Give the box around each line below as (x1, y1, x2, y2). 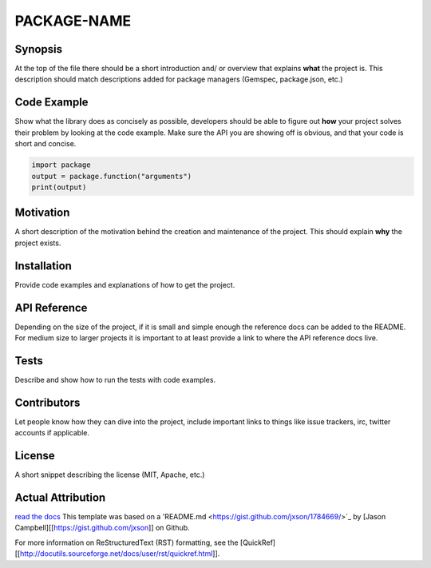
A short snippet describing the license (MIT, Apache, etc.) (14, 470, 205, 479)
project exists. (14, 238, 61, 248)
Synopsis (14, 42, 63, 56)
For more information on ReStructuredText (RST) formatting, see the (14, 538, 239, 547)
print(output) (31, 182, 87, 192)
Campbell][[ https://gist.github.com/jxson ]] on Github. (14, 523, 191, 533)
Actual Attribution (14, 491, 106, 504)
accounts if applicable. (14, 428, 90, 438)
